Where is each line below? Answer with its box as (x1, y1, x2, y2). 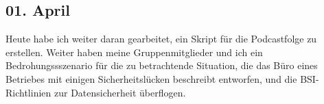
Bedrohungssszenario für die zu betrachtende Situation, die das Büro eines (5, 58, 318, 73)
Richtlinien (5, 85, 51, 99)
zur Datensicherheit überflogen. (54, 85, 186, 99)
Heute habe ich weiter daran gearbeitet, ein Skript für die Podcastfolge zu (5, 31, 317, 46)
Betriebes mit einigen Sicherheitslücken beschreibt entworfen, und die (5, 71, 297, 86)
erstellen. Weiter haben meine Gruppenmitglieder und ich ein (5, 44, 263, 59)
